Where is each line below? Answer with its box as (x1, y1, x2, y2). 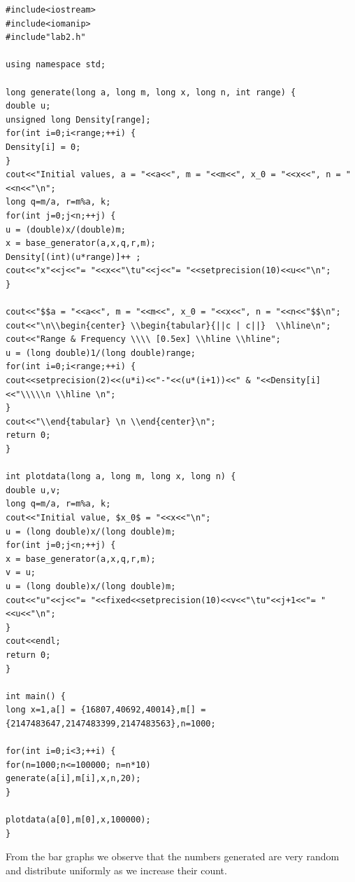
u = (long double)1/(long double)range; (6, 347, 196, 358)
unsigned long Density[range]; (6, 114, 151, 125)
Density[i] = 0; (6, 142, 81, 152)
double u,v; (6, 485, 61, 495)
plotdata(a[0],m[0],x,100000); (6, 815, 151, 825)
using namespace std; (6, 60, 106, 70)
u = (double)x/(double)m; (6, 224, 126, 235)
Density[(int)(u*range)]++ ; (6, 251, 141, 262)
